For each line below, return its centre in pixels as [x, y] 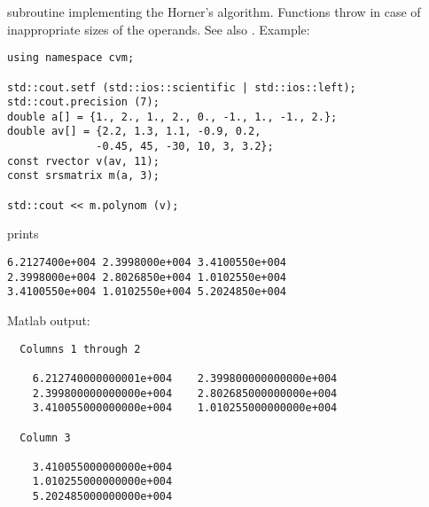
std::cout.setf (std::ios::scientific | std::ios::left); [182, 87]
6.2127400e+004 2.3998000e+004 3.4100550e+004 [147, 262]
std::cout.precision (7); [83, 102]
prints [23, 234]
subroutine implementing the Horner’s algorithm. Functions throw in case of [214, 12]
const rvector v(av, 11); [83, 161]
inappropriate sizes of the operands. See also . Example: [159, 29]
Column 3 [45, 437]
